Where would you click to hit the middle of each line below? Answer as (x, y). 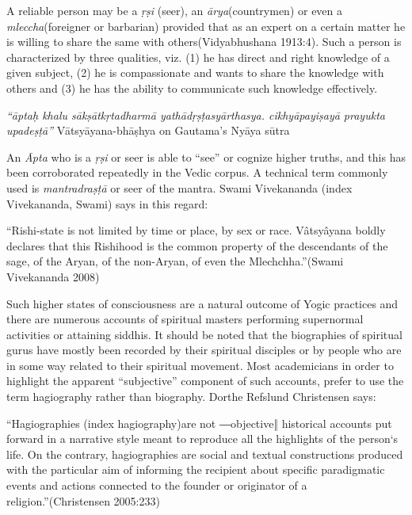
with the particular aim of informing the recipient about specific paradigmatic (196, 469)
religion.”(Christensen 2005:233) (83, 500)
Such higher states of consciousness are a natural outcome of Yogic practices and (202, 303)
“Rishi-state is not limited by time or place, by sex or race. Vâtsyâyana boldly (196, 230)
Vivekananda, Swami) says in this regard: (107, 203)
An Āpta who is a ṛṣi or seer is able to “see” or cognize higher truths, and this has (206, 156)
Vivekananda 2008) (53, 276)
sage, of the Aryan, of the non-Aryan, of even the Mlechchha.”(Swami (175, 261)
